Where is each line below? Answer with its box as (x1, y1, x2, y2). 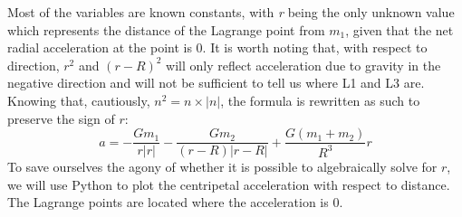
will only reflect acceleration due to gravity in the (166, 55, 441, 74)
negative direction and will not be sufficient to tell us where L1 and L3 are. (7, 73, 425, 92)
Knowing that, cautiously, (7, 90, 150, 109)
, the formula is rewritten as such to (220, 90, 420, 109)
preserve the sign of (7, 108, 115, 127)
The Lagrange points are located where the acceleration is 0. (7, 193, 343, 212)
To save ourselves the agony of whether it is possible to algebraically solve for (7, 157, 438, 176)
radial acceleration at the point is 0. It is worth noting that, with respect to (7, 38, 428, 57)
